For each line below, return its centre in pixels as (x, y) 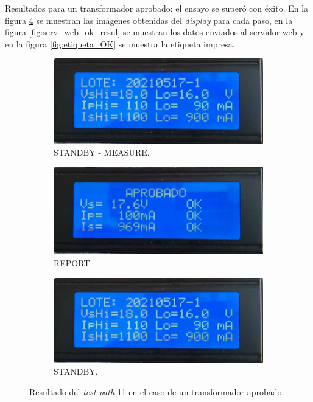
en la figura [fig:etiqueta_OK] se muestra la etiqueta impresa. (120, 43)
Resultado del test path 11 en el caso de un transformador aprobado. (157, 391)
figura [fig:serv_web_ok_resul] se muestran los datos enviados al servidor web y (155, 32)
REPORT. (73, 263)
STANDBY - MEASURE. (102, 152)
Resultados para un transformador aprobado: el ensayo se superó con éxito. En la (157, 8)
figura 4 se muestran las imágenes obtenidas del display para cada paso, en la (149, 20)
